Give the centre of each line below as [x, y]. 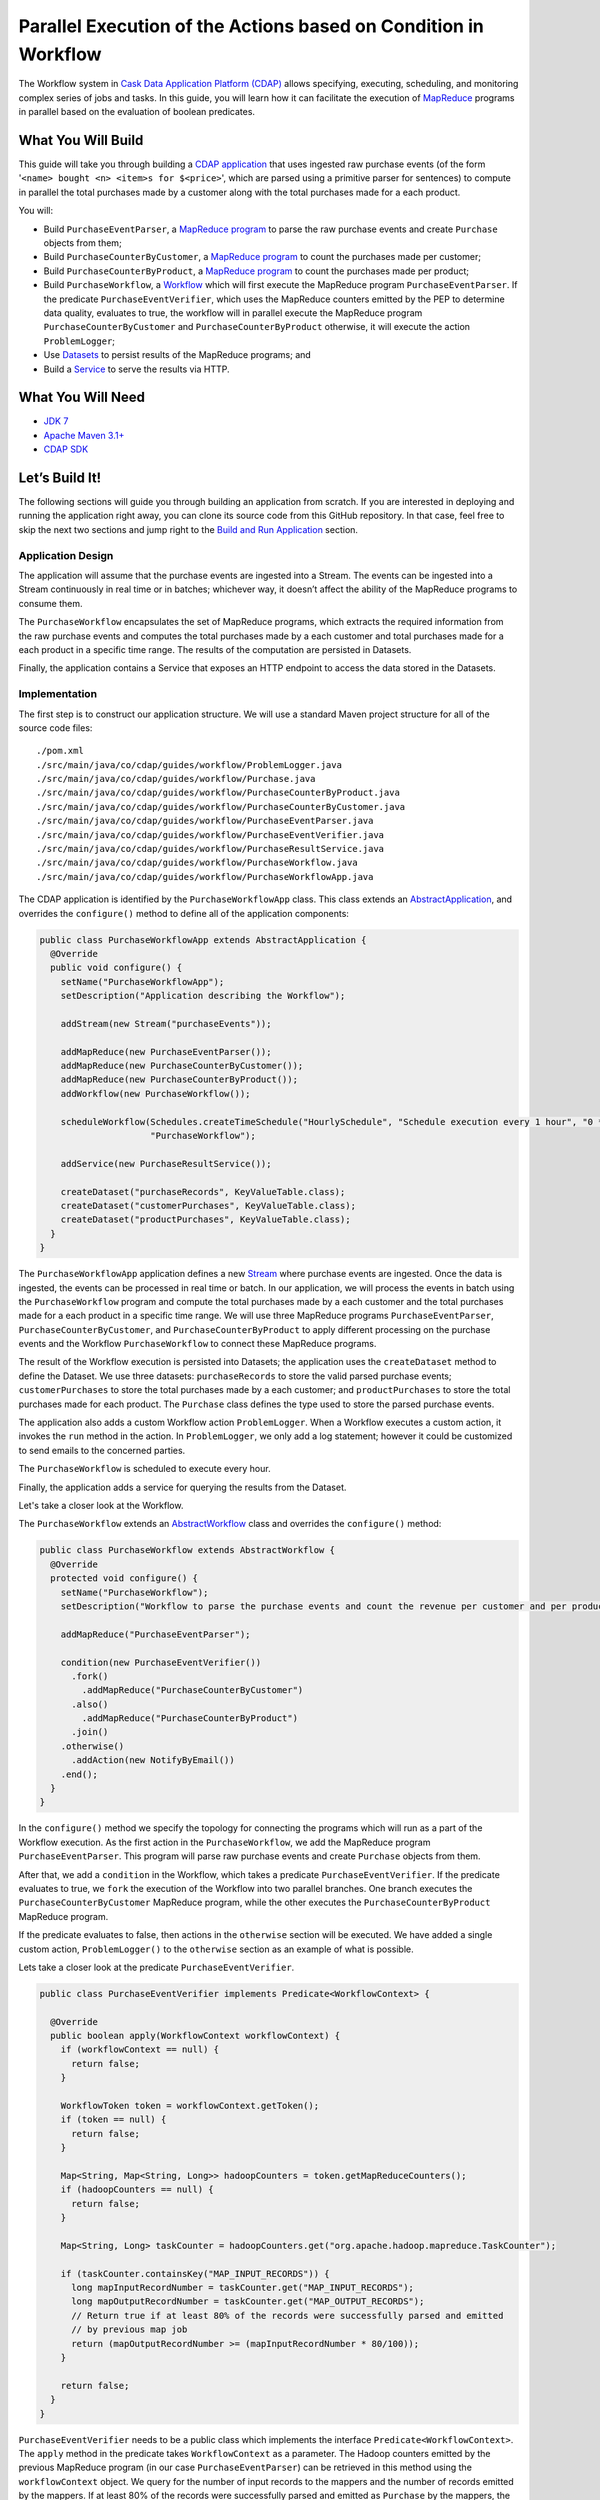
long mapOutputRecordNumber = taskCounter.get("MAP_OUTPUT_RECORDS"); [248, 2301]
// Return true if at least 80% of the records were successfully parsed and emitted [287, 2315]
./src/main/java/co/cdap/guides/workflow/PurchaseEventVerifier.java [210, 834]
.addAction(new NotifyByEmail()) [153, 1760]
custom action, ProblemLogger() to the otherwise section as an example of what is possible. [216, 1949]
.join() [90, 1732]
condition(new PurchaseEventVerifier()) [161, 1662]
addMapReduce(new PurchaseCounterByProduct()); [179, 1079]
